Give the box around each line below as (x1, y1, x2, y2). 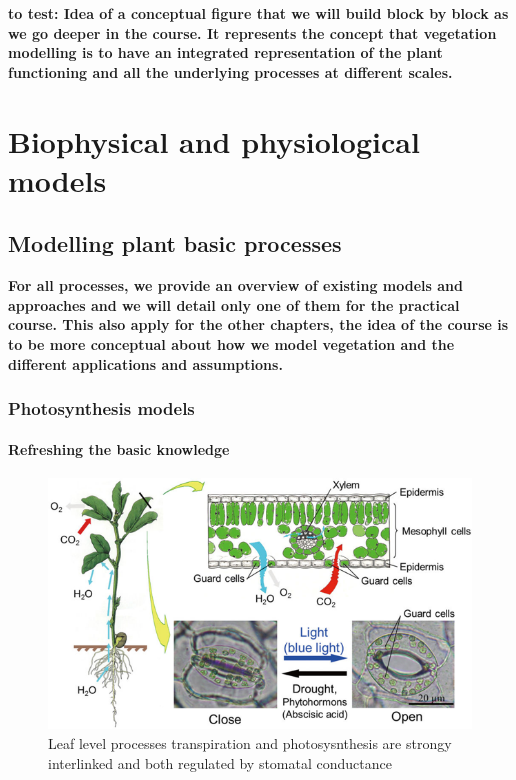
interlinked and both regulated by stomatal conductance (48, 752, 392, 773)
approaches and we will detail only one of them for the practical (8, 294, 460, 315)
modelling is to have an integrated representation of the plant (8, 42, 443, 63)
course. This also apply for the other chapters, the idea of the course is (8, 314, 509, 335)
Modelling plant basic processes (8, 228, 342, 259)
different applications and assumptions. (8, 353, 283, 374)
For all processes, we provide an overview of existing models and (8, 275, 463, 296)
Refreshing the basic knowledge (8, 438, 230, 459)
